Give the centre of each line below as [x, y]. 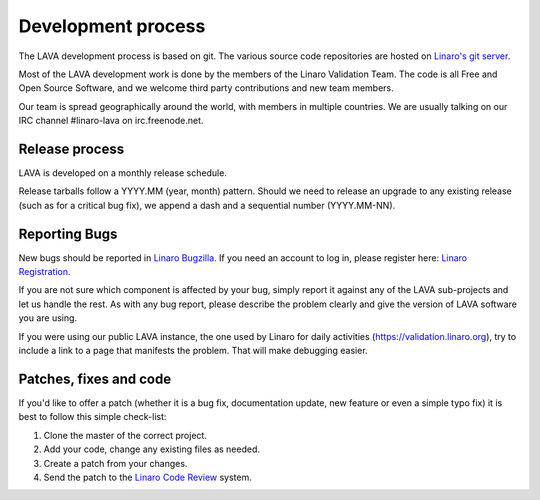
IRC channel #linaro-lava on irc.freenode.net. [111, 121]
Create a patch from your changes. [115, 463]
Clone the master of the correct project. [125, 435]
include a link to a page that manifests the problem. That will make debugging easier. [193, 351]
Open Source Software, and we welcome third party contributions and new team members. [206, 88]
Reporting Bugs [68, 233]
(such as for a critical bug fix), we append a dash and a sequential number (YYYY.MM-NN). [207, 205]
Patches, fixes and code [95, 378]
